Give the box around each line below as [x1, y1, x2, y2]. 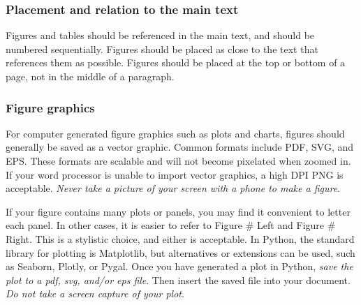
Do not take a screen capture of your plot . [6, 286, 184, 301]
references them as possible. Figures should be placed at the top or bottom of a [6, 55, 346, 70]
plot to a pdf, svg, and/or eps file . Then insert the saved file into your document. [6, 272, 351, 287]
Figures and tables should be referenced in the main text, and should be [6, 28, 315, 43]
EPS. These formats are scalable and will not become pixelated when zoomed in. [6, 154, 351, 168]
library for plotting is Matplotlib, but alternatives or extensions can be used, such [6, 245, 355, 260]
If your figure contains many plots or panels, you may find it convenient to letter [6, 204, 351, 218]
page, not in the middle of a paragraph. [6, 69, 175, 83]
